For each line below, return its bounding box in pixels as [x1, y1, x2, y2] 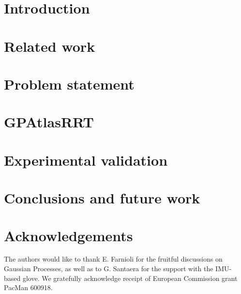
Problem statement [4, 74, 135, 93]
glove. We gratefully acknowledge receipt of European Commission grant [22, 273, 238, 283]
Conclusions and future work [4, 188, 200, 208]
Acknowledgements [4, 226, 133, 246]
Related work [4, 36, 95, 56]
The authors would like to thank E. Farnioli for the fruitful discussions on [4, 254, 223, 264]
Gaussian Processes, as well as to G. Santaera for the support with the [4, 263, 213, 273]
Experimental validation [4, 150, 168, 170]
